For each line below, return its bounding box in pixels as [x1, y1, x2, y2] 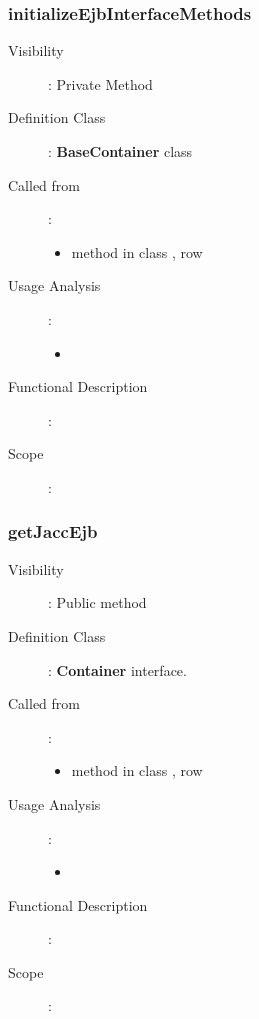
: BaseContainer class [48, 141, 193, 161]
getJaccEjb [8, 519, 98, 544]
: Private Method [48, 73, 153, 94]
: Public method [48, 592, 147, 613]
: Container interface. [48, 659, 187, 680]
